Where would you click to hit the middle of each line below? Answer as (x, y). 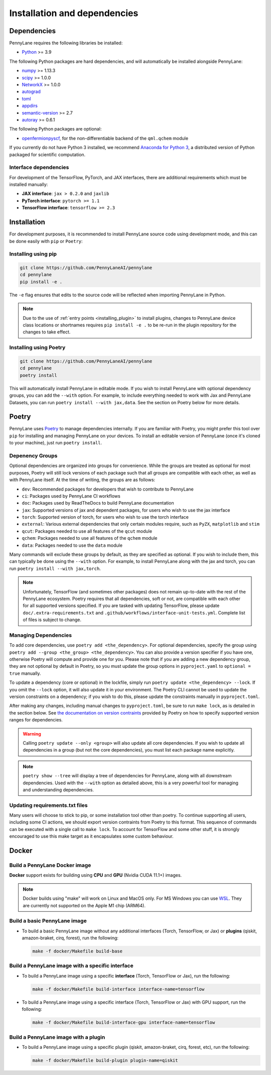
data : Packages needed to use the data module (72, 545)
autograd (31, 92)
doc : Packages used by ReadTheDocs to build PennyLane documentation (98, 503)
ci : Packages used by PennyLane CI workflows (71, 496)
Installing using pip (33, 254)
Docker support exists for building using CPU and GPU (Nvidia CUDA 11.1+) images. (96, 875)
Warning (32, 734)
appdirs (30, 106)
